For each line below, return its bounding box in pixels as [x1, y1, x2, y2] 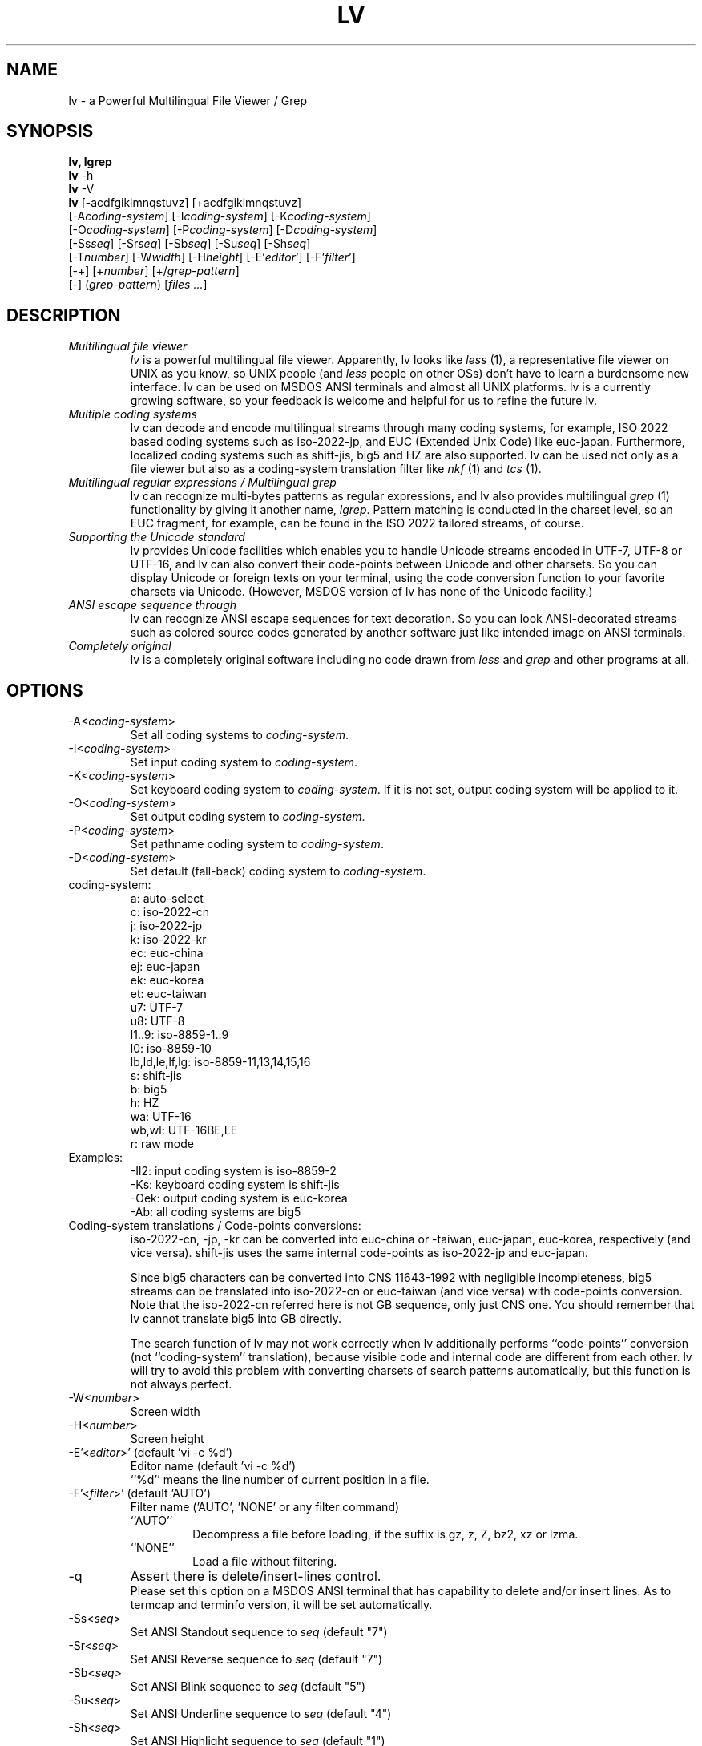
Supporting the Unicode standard [68, 530, 245, 544]
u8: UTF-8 [130, 1014, 185, 1029]
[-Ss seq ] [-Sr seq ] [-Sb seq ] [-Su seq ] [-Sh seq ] [68, 236, 311, 251]
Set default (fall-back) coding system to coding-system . [130, 864, 426, 879]
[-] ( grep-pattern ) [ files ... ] [68, 277, 208, 292]
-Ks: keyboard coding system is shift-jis [130, 1178, 340, 1192]
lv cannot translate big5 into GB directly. [130, 1312, 341, 1326]
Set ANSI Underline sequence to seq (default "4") [130, 1707, 392, 1721]
